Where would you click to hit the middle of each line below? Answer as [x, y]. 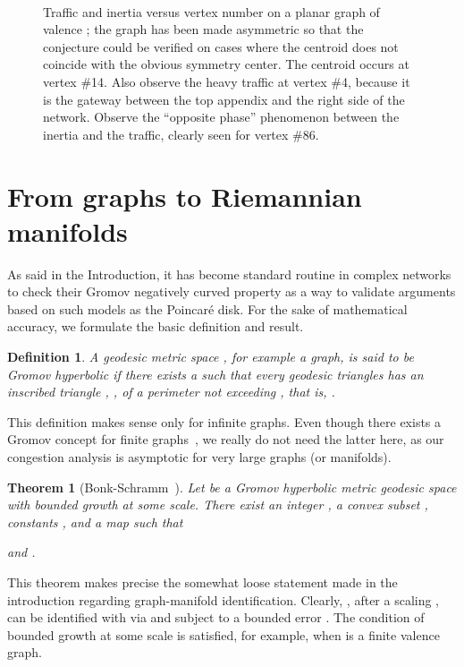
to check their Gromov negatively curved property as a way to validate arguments [232, 291]
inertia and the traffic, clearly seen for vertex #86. [181, 134]
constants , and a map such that [95, 522]
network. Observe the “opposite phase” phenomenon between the [221, 117]
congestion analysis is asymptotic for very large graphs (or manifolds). [199, 457]
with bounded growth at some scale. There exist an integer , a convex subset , [218, 505]
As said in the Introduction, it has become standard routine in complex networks [229, 274]
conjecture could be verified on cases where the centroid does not [221, 46]
